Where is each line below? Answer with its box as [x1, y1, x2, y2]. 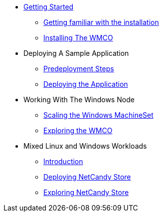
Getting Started [23, 2, 74, 11]
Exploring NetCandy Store [43, 188, 129, 197]
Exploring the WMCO [43, 126, 113, 135]
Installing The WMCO [43, 33, 113, 42]
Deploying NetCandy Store [43, 173, 131, 181]
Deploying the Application [43, 80, 128, 88]
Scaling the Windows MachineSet [43, 111, 154, 119]
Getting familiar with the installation [43, 18, 159, 26]
